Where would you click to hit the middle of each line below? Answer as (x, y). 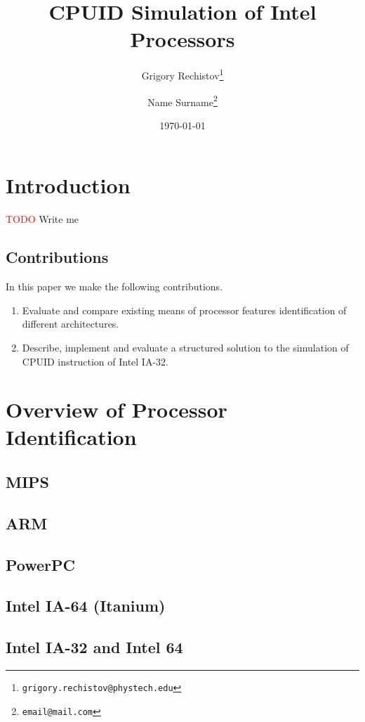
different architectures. (71, 324)
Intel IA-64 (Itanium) (86, 606)
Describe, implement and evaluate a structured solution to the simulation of (185, 347)
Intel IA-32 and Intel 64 (94, 647)
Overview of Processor (117, 410)
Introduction (68, 185)
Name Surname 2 (182, 101)
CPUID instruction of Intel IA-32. (95, 361)
